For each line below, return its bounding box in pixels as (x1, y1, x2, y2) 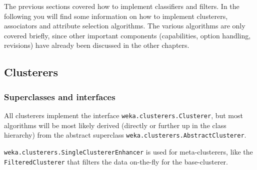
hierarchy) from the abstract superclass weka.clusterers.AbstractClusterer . (4, 130, 246, 140)
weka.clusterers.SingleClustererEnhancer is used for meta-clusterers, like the (4, 146, 253, 157)
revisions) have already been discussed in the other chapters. (4, 40, 189, 50)
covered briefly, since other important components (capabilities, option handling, (4, 30, 251, 40)
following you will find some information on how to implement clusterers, (4, 10, 228, 21)
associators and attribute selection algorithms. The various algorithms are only (4, 20, 245, 31)
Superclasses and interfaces (4, 90, 115, 103)
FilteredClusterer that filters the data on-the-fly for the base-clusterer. (4, 156, 228, 167)
